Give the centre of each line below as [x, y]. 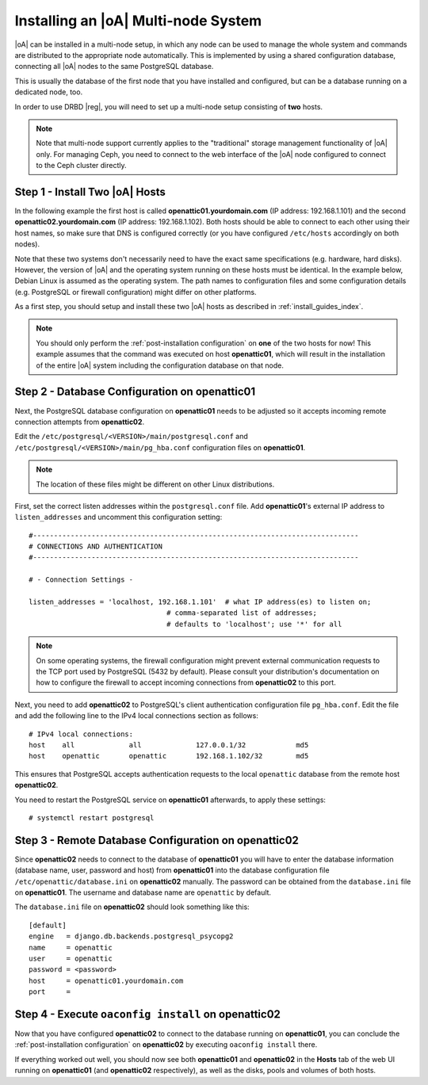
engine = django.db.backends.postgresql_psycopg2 [131, 936]
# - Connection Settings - [81, 580]
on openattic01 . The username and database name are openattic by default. [143, 892]
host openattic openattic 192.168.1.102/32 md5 [169, 756]
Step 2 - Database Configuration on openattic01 [135, 392]
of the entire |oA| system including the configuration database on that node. [160, 365]
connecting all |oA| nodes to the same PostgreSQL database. [114, 67]
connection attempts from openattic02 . [80, 422]
